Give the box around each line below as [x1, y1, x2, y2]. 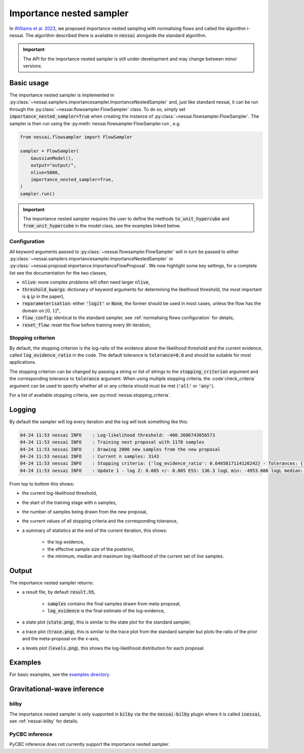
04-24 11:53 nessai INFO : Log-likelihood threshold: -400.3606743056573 [20, 432, 215, 438]
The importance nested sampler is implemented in [9, 92, 115, 98]
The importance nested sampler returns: [9, 579, 94, 586]
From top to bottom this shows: [9, 481, 74, 487]
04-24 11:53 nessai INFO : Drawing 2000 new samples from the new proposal [20, 447, 220, 452]
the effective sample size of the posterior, [47, 546, 134, 552]
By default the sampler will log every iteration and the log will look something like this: [9, 419, 188, 425]
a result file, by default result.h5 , [22, 589, 96, 595]
